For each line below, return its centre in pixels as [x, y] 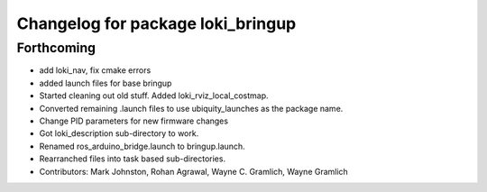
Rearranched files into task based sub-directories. [132, 159]
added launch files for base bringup [106, 83]
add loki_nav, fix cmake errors [95, 70]
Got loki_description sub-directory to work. [119, 133]
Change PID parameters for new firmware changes [134, 121]
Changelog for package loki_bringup [156, 23]
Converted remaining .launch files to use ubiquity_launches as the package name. [191, 108]
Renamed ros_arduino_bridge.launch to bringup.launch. [142, 146]
